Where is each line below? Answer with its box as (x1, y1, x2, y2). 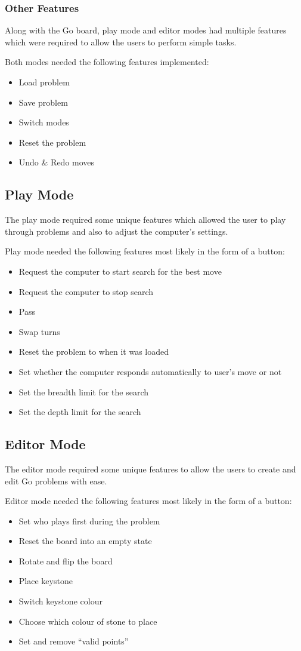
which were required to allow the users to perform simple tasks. (5, 35, 237, 48)
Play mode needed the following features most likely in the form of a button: (5, 245, 285, 257)
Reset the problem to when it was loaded (18, 345, 169, 358)
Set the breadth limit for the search (18, 385, 148, 398)
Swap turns (18, 325, 60, 337)
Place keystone (18, 575, 73, 587)
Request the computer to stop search (18, 285, 154, 297)
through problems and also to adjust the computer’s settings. (5, 225, 228, 237)
